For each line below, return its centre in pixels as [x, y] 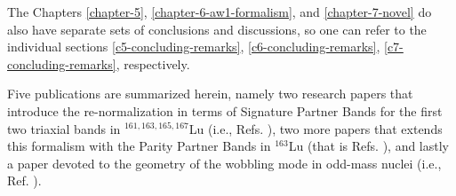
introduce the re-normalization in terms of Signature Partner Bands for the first [225, 110]
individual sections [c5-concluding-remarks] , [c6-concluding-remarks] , [194, 47]
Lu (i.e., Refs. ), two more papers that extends [316, 128]
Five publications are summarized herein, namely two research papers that [210, 94]
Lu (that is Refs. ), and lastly [369, 146]
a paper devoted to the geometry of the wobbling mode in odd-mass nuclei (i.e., [224, 163]
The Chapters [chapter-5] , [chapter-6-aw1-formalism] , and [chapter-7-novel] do [220, 12]
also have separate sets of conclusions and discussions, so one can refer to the [217, 29]
